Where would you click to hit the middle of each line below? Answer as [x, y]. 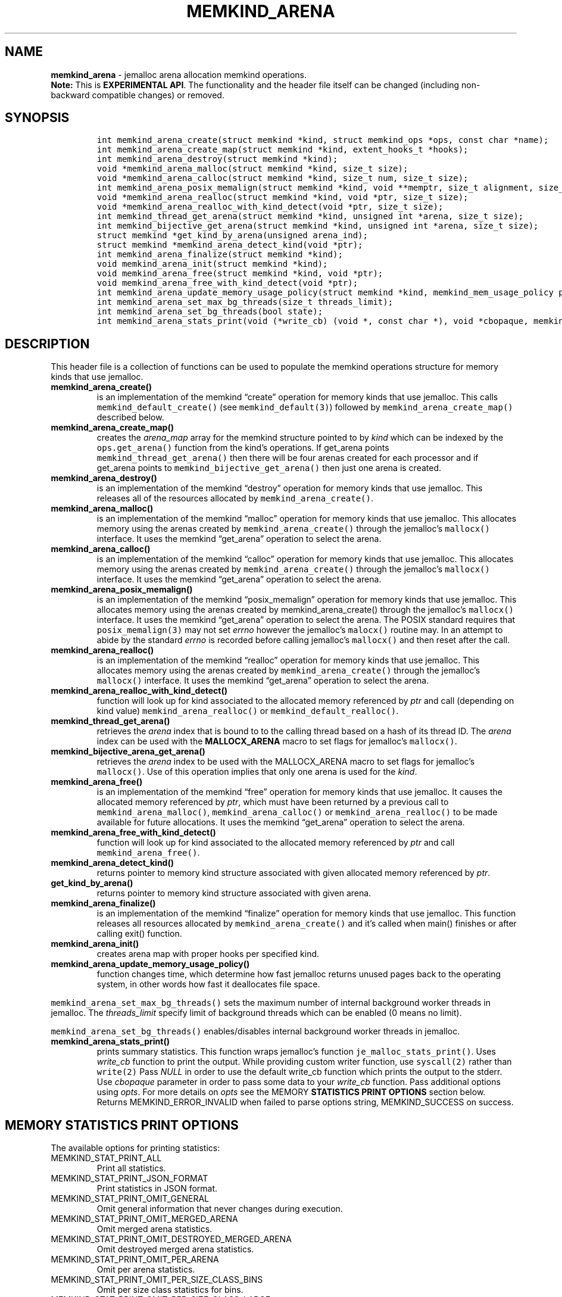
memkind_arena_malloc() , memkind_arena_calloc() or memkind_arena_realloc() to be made [297, 812]
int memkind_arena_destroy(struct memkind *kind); [217, 159]
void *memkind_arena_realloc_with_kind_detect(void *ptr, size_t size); [270, 207]
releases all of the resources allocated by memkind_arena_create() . [235, 498]
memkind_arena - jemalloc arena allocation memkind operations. [179, 74]
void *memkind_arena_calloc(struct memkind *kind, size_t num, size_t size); [282, 178]
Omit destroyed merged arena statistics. [175, 1249]
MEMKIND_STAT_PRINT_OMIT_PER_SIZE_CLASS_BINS [157, 1280]
